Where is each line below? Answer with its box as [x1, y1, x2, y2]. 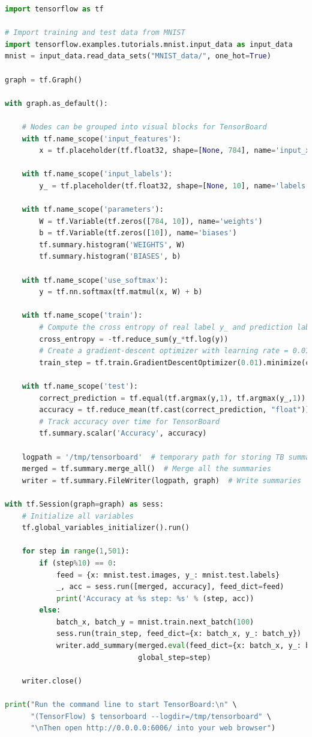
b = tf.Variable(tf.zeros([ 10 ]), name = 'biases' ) [39, 229, 237, 238]
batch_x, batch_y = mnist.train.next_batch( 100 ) [56, 617, 254, 626]
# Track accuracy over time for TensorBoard [39, 417, 220, 426]
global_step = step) [137, 653, 211, 662]
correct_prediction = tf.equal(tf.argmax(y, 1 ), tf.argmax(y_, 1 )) [39, 393, 306, 402]
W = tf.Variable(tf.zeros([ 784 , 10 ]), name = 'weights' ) [39, 217, 263, 226]
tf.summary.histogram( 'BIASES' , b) [39, 252, 181, 261]
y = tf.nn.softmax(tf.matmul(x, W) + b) [39, 288, 203, 297]
